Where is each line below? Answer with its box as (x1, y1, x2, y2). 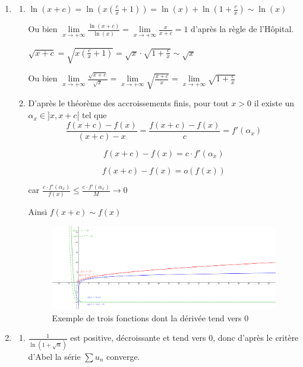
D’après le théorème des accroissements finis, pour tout (28, 97, 229, 109)
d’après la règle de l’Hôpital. (191, 23, 294, 35)
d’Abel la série (28, 350, 81, 362)
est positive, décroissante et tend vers (70, 331, 206, 344)
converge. (106, 350, 140, 362)
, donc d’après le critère (213, 331, 299, 344)
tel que (81, 109, 107, 121)
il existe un (254, 97, 295, 109)
